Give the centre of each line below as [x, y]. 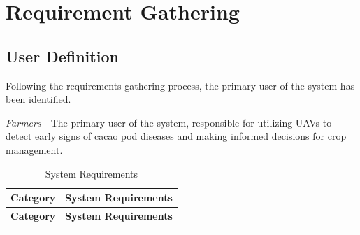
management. [34, 149]
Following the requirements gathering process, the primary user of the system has [180, 85]
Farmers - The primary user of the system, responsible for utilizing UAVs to [169, 122]
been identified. [38, 99]
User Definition [62, 56]
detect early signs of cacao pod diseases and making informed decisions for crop [176, 136]
